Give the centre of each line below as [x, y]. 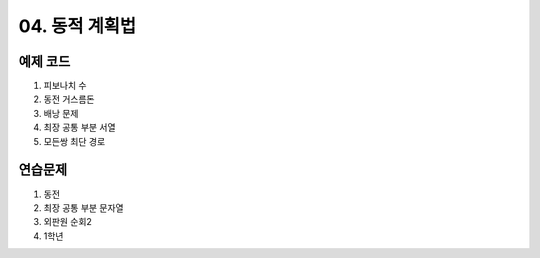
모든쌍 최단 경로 [74, 141]
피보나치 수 [65, 86]
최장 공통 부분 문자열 [83, 207]
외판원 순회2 [67, 222]
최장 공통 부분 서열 [79, 127]
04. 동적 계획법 [77, 26]
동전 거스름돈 [69, 99]
